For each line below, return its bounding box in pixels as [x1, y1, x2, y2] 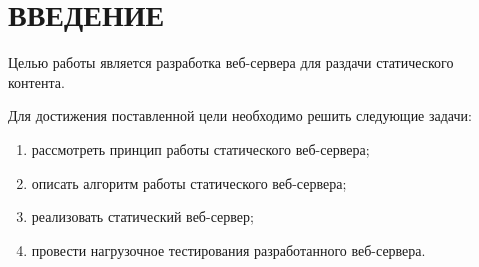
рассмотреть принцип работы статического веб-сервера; [31, 138, 370, 159]
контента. [8, 71, 65, 92]
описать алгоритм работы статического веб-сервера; [31, 172, 347, 193]
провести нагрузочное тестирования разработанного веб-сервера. [31, 239, 426, 260]
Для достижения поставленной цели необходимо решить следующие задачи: [8, 105, 472, 126]
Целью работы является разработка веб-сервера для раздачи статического [8, 52, 454, 73]
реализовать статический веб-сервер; [31, 206, 254, 227]
